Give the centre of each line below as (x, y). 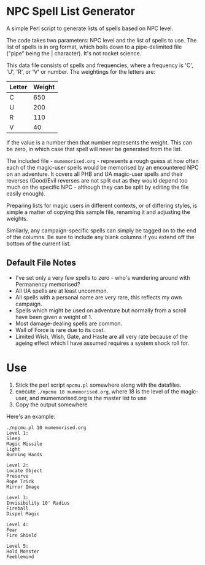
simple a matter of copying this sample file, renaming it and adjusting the (98, 212)
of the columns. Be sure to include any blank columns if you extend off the (100, 237)
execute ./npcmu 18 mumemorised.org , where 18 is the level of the (97, 391)
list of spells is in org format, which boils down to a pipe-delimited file (94, 47)
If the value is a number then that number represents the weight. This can (99, 142)
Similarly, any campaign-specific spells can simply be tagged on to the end (101, 230)
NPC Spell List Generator (71, 11)
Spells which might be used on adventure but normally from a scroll (101, 310)
